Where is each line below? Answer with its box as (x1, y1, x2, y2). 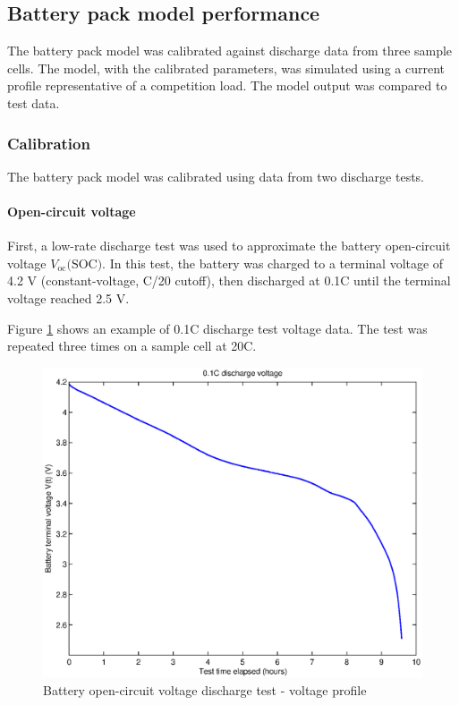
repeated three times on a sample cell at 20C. (7, 336, 257, 355)
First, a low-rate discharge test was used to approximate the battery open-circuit (7, 236, 451, 255)
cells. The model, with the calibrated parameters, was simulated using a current (7, 58, 445, 77)
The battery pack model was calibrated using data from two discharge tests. (7, 166, 425, 185)
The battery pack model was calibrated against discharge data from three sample (7, 41, 453, 60)
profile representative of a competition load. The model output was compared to (7, 76, 447, 95)
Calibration (7, 132, 90, 154)
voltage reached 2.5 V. (7, 288, 130, 307)
